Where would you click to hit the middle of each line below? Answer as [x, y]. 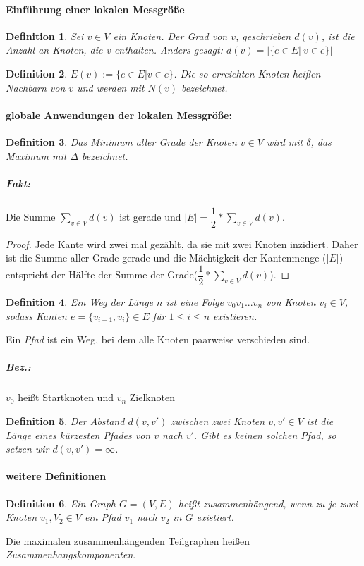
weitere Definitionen [56, 476]
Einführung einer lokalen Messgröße [95, 9]
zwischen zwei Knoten [218, 420]
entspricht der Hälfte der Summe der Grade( [102, 275]
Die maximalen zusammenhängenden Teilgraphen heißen [128, 540]
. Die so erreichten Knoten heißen [247, 73]
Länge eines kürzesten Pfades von [78, 435]
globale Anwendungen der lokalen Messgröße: [119, 115]
